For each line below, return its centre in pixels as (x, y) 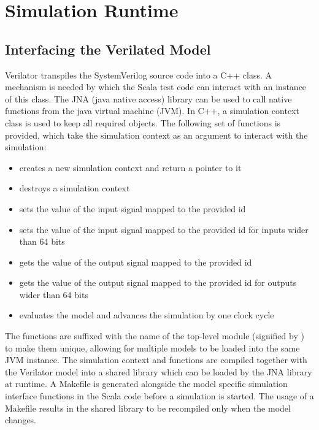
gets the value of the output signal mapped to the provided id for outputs (158, 282)
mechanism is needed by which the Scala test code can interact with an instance (156, 87)
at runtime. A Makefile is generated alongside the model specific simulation (146, 384)
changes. (21, 420)
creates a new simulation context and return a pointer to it (130, 167)
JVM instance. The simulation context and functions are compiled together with (156, 360)
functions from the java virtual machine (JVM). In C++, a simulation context (152, 111)
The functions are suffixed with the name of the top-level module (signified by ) (155, 336)
